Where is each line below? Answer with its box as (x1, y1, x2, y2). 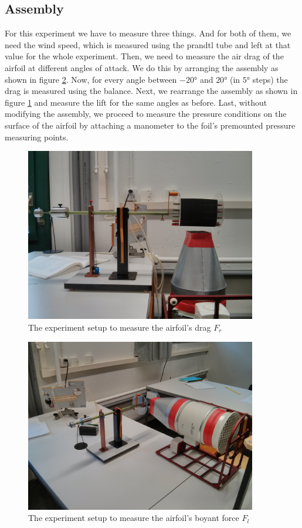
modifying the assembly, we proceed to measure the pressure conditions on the (5, 107, 287, 120)
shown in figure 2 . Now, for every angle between (5, 73, 177, 85)
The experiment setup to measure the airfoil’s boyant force (28, 512, 239, 524)
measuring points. (5, 130, 69, 143)
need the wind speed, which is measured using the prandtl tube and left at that (5, 38, 291, 51)
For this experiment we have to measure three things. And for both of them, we (5, 27, 291, 39)
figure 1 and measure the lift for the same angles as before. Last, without (5, 96, 267, 108)
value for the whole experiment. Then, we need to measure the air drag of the (5, 50, 284, 62)
